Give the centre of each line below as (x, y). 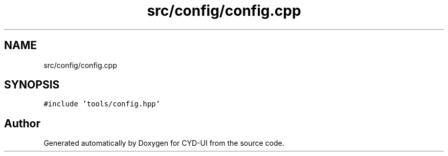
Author (22, 123)
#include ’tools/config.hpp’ (102, 104)
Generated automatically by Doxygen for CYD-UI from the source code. (164, 143)
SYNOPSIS (32, 85)
